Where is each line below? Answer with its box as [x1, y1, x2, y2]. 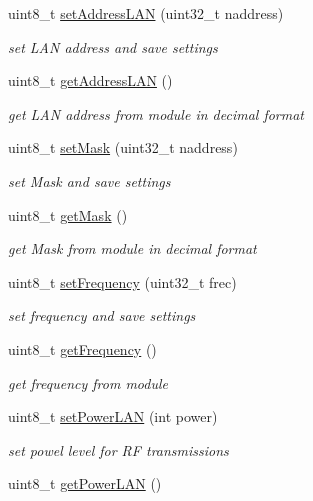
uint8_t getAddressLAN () [8, 70, 173, 91]
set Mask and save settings [8, 170, 171, 191]
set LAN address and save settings [8, 36, 218, 57]
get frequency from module [8, 372, 168, 393]
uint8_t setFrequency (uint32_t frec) [8, 271, 237, 292]
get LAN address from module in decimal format [8, 103, 305, 124]
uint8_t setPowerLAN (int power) [8, 406, 218, 427]
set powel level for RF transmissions [8, 439, 229, 460]
